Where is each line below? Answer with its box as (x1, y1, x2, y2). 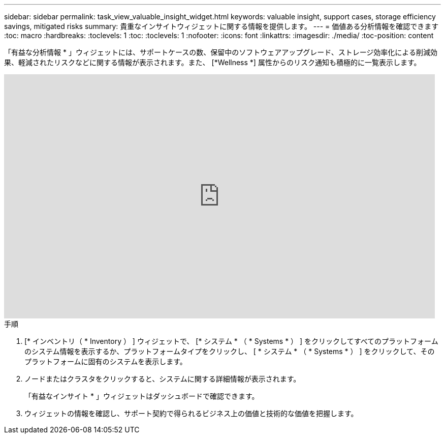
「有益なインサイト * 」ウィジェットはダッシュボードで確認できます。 (24, 392, 259, 400)
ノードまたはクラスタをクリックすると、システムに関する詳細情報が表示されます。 (24, 374, 301, 383)
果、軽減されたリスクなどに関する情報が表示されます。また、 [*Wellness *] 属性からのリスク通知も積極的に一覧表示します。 (4, 58, 421, 67)
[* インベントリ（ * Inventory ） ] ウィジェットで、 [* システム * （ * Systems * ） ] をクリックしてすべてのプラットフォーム (24, 337, 438, 345)
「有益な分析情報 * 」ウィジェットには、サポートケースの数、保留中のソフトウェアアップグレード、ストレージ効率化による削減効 (4, 48, 437, 56)
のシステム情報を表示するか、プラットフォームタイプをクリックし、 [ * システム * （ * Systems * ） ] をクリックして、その (24, 347, 435, 356)
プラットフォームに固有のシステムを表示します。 (24, 357, 187, 366)
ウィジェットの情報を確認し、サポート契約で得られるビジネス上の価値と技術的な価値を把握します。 (24, 409, 358, 418)
